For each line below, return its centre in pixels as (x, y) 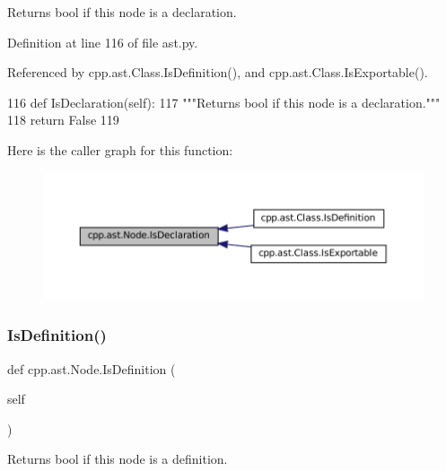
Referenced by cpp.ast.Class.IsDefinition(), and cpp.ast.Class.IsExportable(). (218, 72)
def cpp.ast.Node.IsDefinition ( (92, 368)
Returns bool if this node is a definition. (118, 459)
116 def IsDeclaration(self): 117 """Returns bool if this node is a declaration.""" (224, 102)
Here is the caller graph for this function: (120, 149)
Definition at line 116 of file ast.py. (103, 42)
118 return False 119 (63, 120)
